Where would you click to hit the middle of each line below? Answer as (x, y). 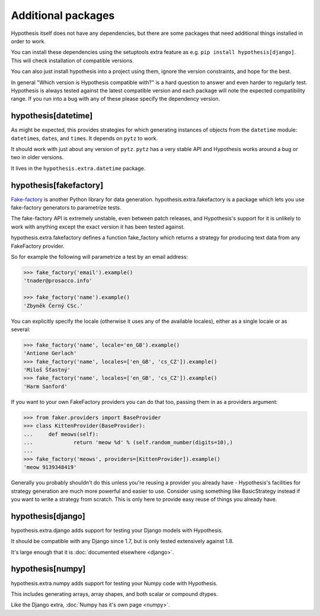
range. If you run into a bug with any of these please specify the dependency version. (116, 99)
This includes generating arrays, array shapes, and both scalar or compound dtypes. (114, 594)
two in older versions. (37, 158)
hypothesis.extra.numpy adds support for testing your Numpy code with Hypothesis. (114, 583)
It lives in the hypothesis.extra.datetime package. (78, 168)
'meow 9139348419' (50, 467)
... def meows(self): (61, 434)
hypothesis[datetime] (52, 116)
